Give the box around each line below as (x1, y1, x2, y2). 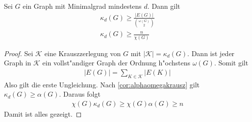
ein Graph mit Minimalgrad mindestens (23, 1, 142, 11)
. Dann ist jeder (187, 48, 235, 58)
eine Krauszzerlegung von (44, 48, 121, 58)
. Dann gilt (147, 1, 180, 11)
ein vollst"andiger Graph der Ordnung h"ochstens (42, 58, 191, 68)
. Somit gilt (214, 58, 249, 68)
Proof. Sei (4, 48, 33, 58)
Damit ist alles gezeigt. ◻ (4, 108, 82, 119)
